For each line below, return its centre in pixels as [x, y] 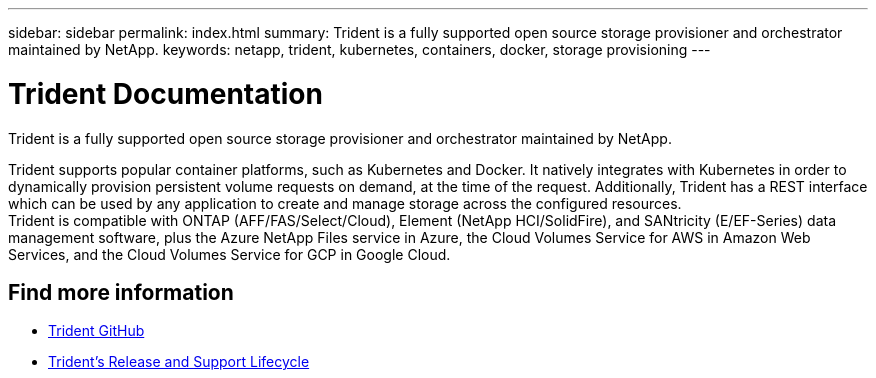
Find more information [121, 292]
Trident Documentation [165, 93]
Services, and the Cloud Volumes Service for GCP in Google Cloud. [229, 254]
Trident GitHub [96, 331]
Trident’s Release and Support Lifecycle [179, 362]
